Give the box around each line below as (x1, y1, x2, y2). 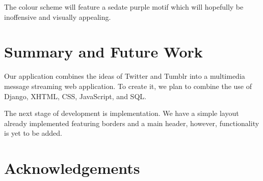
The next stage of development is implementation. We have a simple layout (4, 108, 239, 118)
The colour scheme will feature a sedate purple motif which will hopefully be (4, 2, 244, 12)
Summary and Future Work (4, 41, 203, 62)
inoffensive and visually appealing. (4, 11, 111, 22)
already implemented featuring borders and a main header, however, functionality (4, 117, 259, 128)
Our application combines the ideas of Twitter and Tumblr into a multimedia (4, 71, 245, 81)
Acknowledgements (4, 158, 140, 178)
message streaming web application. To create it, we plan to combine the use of (4, 80, 252, 91)
